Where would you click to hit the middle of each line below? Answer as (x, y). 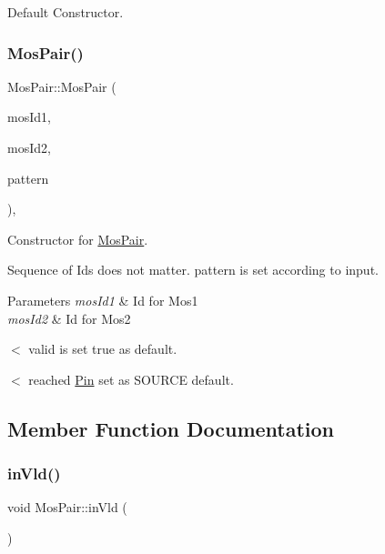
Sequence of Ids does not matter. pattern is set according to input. (193, 270)
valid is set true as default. (103, 349)
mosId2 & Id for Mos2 (69, 318)
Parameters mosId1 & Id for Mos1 (103, 300)
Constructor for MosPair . (78, 239)
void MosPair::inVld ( (67, 507)
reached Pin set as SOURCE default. (131, 379)
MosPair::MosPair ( (62, 86)
